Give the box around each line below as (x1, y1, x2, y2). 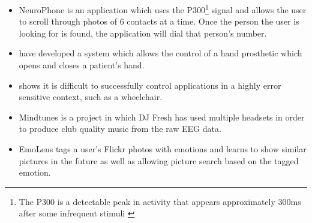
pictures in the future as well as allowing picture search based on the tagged (19, 154, 299, 167)
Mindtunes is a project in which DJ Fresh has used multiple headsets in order (19, 110, 305, 123)
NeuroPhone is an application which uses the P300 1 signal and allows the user (19, 2, 307, 16)
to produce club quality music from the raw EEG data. (19, 122, 221, 135)
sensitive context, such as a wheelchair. (19, 91, 163, 103)
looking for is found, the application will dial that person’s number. (19, 26, 267, 39)
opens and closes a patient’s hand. (19, 59, 145, 71)
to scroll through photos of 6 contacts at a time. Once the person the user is (19, 15, 299, 28)
